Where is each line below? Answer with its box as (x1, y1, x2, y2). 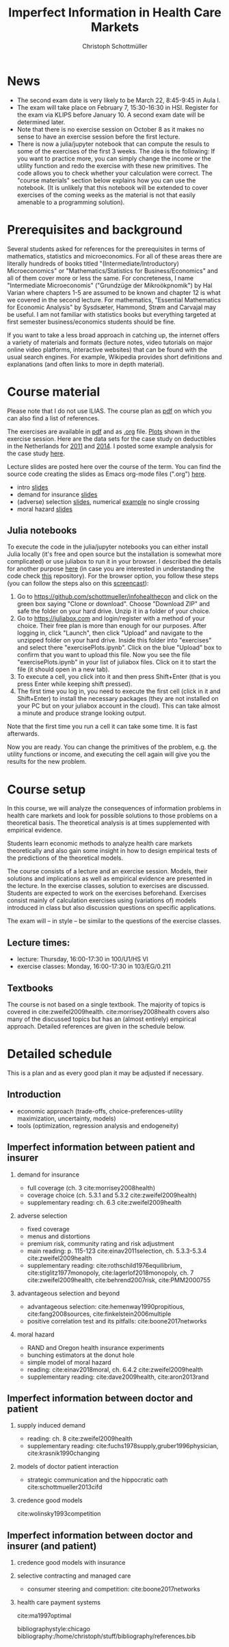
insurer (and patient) (7, 1540, 97, 1552)
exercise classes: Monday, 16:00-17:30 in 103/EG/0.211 (16, 962, 171, 971)
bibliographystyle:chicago (16, 1625, 91, 1633)
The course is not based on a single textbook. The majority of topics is (7, 1000, 206, 1009)
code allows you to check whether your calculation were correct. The (16, 169, 213, 177)
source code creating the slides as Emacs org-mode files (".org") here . (7, 470, 206, 478)
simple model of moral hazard (27, 1358, 111, 1366)
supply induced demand (16, 1421, 85, 1430)
